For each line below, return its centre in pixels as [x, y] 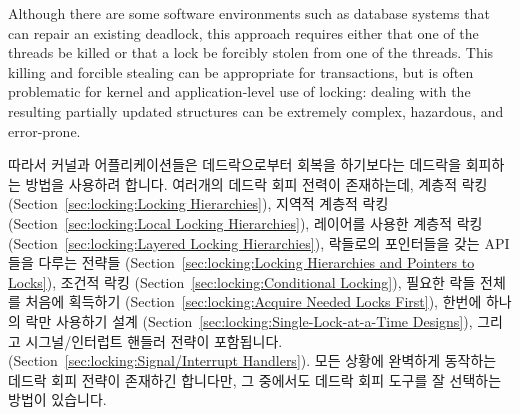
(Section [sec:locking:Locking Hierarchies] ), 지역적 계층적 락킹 [198, 203]
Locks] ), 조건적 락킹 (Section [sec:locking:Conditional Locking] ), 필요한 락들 [242, 281]
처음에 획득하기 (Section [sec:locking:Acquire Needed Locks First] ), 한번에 [253, 301]
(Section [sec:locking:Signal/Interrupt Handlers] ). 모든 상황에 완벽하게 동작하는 [252, 360]
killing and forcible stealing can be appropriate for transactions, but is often [241, 71]
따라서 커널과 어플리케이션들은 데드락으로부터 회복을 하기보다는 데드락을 [235, 164]
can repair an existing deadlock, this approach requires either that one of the [243, 32]
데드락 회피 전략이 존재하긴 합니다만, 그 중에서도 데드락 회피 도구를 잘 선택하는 [255, 379]
